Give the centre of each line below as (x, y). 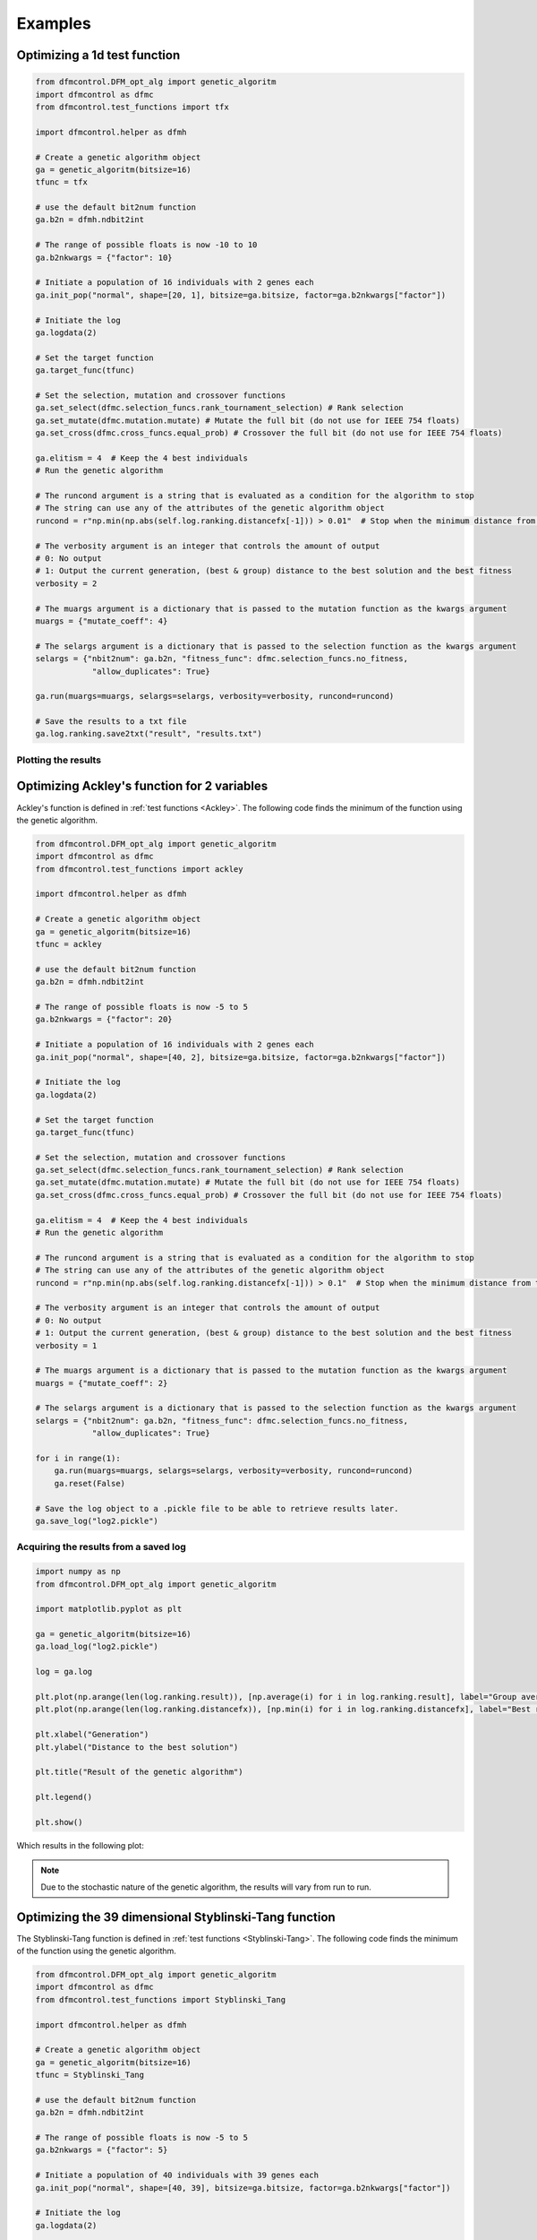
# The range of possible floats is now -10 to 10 (146, 245)
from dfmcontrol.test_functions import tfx (132, 107)
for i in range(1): (78, 1459)
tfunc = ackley (68, 944)
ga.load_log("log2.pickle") (97, 1647)
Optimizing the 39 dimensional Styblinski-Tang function (176, 1917)
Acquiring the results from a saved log (102, 1547)
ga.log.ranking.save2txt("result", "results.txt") (149, 734)
